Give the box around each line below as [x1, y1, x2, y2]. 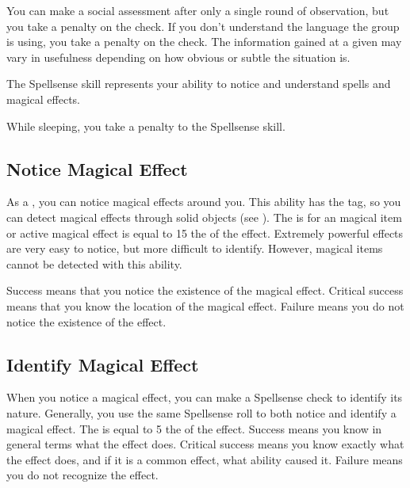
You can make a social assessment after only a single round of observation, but [6, 2, 389, 18]
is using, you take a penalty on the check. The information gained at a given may [6, 33, 402, 50]
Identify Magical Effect [6, 352, 199, 376]
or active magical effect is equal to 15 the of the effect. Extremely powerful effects [6, 224, 404, 241]
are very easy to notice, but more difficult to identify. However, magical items [6, 240, 383, 257]
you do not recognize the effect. [6, 467, 159, 483]
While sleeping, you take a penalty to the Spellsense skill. [6, 117, 285, 134]
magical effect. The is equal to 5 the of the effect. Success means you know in [6, 420, 382, 437]
